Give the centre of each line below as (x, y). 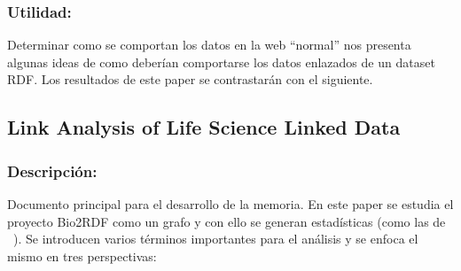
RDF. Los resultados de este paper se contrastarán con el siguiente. (190, 79)
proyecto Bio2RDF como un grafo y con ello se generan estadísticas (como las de (227, 221)
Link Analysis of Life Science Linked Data (204, 127)
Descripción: (52, 170)
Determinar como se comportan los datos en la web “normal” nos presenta (209, 45)
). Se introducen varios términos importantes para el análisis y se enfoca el (216, 239)
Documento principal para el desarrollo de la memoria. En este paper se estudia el (230, 204)
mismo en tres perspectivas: (82, 256)
